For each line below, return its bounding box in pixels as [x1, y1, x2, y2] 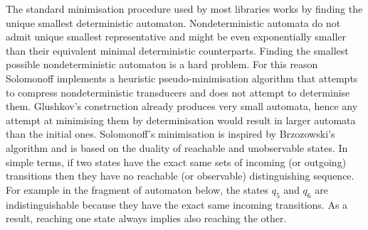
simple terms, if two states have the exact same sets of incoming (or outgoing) [6, 154, 347, 169]
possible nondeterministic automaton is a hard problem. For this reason [6, 57, 318, 72]
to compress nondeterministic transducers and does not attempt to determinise [6, 84, 350, 99]
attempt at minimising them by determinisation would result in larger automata [6, 112, 356, 127]
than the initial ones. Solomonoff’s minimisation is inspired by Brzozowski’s [6, 126, 335, 141]
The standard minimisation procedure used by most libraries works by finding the [6, 1, 363, 16]
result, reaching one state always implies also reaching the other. [6, 211, 287, 226]
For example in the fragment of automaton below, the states [6, 182, 269, 197]
